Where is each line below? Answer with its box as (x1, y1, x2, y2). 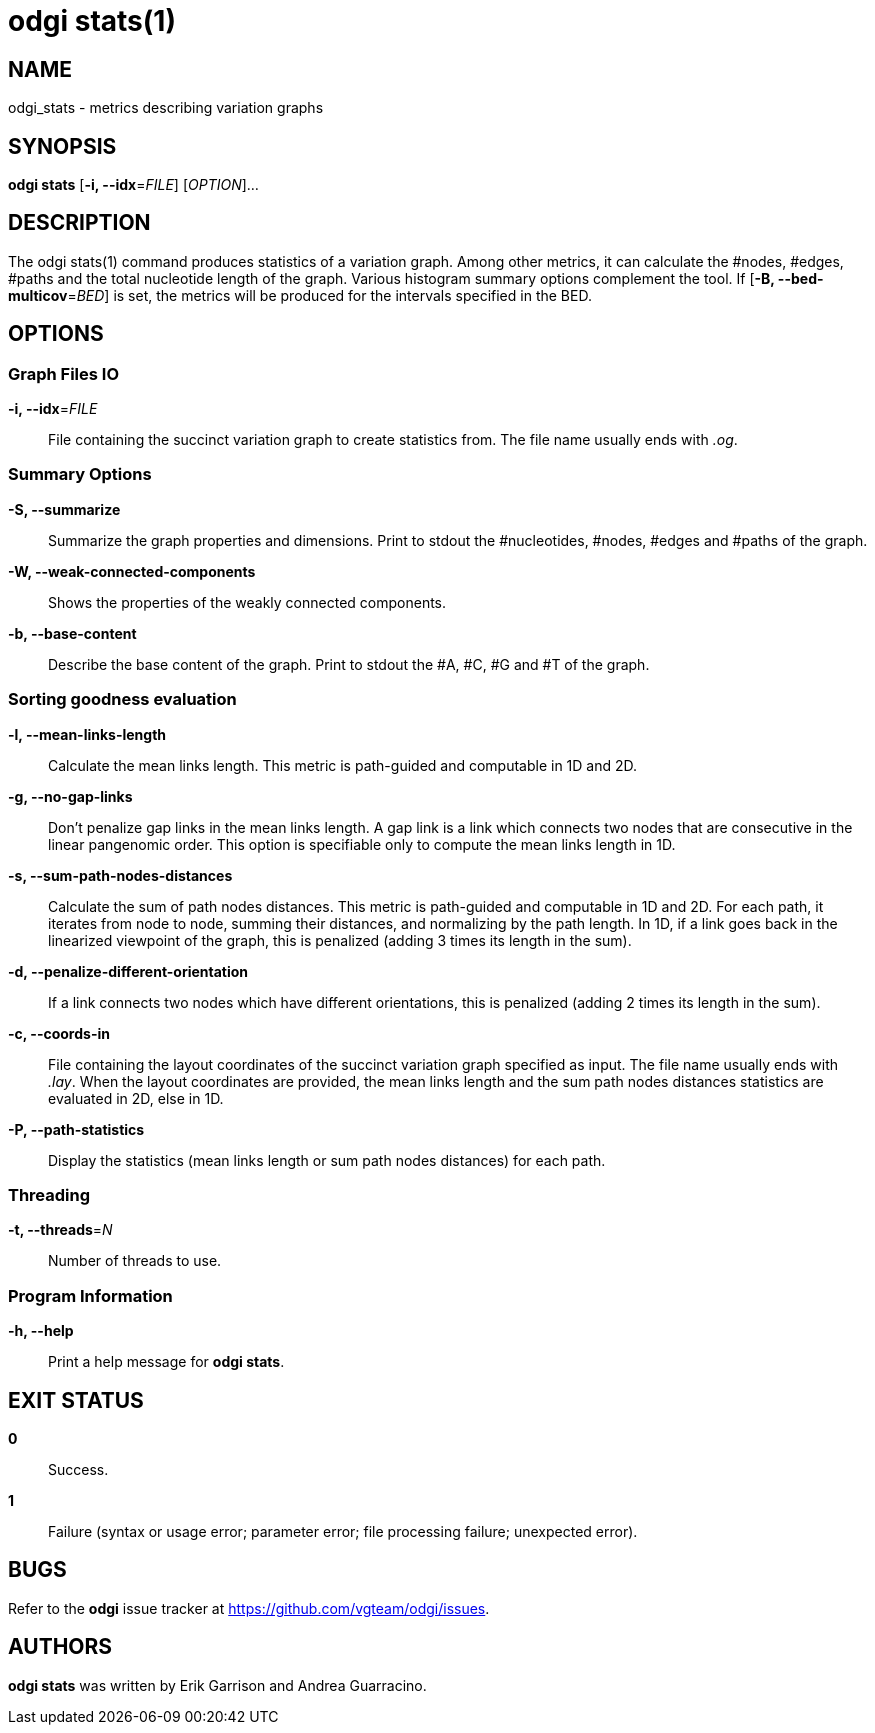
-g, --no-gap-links (8, 787, 133, 805)
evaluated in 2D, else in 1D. (48, 1089, 224, 1107)
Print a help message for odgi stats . (48, 1353, 285, 1371)
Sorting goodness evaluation (8, 689, 237, 710)
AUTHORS (8, 1634, 113, 1660)
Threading (8, 1184, 91, 1205)
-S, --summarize (8, 500, 121, 518)
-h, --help (8, 1322, 74, 1340)
